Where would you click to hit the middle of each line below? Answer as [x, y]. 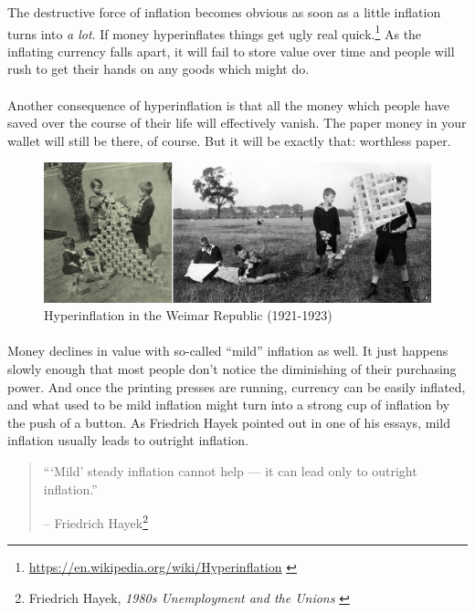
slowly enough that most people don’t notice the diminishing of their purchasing [232, 368]
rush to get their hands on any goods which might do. [158, 69]
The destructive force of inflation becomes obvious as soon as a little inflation [224, 12]
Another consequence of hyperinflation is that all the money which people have [229, 104]
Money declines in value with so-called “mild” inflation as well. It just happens [228, 351]
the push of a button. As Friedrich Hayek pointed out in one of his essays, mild [229, 422]
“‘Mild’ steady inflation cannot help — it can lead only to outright [230, 470]
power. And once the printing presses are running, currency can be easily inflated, [237, 386]
